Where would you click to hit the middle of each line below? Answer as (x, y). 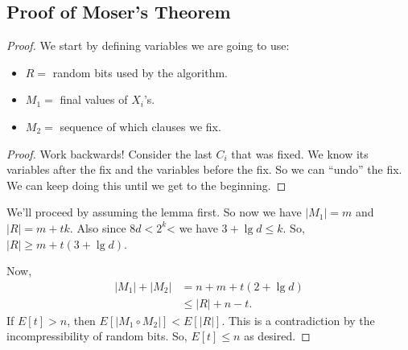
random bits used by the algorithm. (140, 72)
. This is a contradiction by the (298, 320)
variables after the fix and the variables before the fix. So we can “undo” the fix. (204, 169)
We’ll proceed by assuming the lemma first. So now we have (154, 212)
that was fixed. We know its (300, 153)
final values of (94, 99)
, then (81, 320)
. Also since (98, 227)
